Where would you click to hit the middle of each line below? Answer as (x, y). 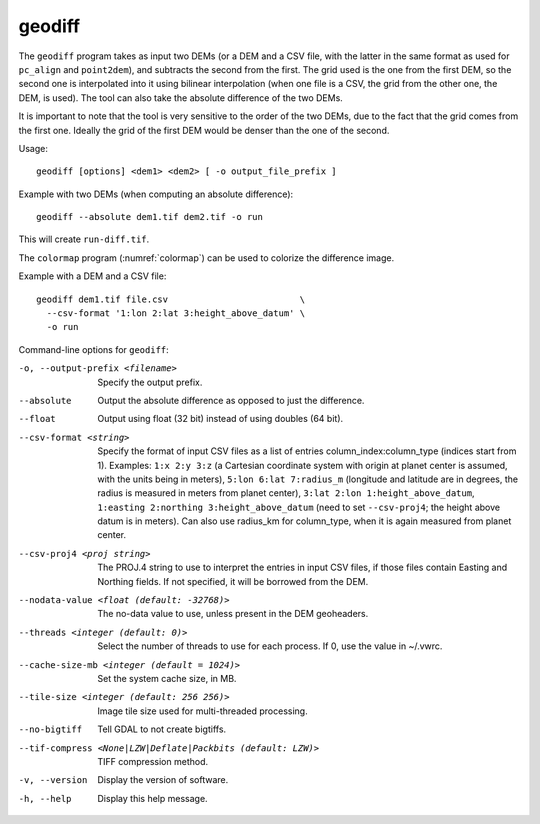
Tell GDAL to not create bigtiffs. (162, 729)
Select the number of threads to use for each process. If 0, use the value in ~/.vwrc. (270, 646)
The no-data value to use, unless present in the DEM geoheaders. (233, 614)
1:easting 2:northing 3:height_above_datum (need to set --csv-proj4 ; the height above (298, 507)
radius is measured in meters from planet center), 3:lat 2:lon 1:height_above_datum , (286, 493)
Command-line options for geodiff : (93, 349)
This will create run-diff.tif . (84, 239)
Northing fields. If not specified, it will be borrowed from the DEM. (233, 581)
